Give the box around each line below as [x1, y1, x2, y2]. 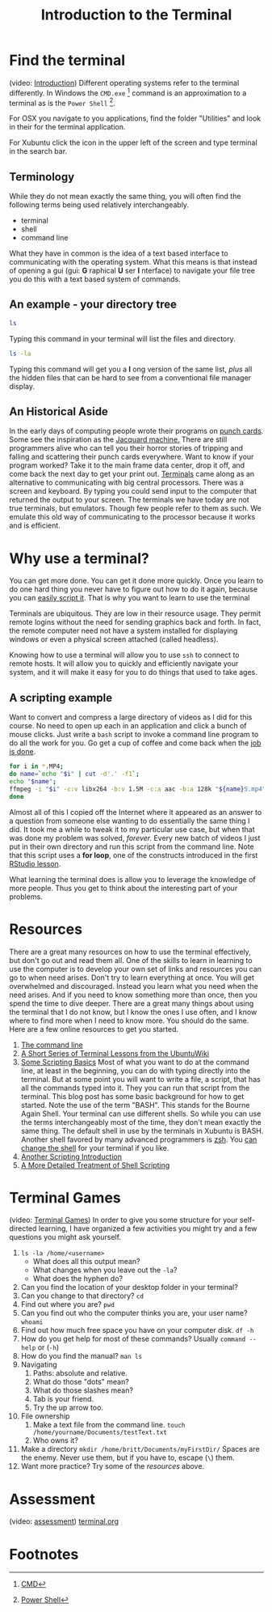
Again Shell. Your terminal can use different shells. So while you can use [20, 1109, 262, 1118]
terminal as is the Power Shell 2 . [9, 96, 115, 108]
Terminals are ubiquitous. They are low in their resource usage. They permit [9, 609, 262, 618]
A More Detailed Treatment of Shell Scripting [20, 1160, 170, 1170]
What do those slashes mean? [32, 1385, 134, 1395]
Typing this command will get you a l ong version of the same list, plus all [9, 364, 253, 374]
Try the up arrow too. [32, 1402, 104, 1413]
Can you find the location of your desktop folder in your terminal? [20, 1283, 239, 1292]
